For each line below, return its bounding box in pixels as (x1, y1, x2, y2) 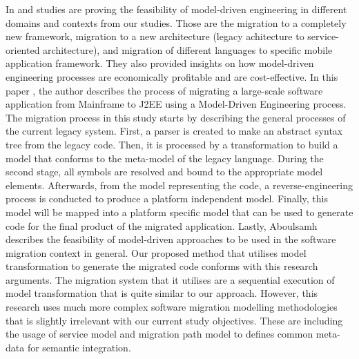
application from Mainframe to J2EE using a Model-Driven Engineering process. (6, 97, 347, 111)
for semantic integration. (27, 340, 131, 354)
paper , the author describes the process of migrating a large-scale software (6, 83, 323, 97)
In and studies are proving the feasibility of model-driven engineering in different (6, 2, 347, 16)
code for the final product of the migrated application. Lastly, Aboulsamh (6, 218, 318, 233)
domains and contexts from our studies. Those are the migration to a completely (6, 15, 347, 30)
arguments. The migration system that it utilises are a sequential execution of (6, 272, 335, 287)
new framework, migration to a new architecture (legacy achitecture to (6, 29, 304, 43)
